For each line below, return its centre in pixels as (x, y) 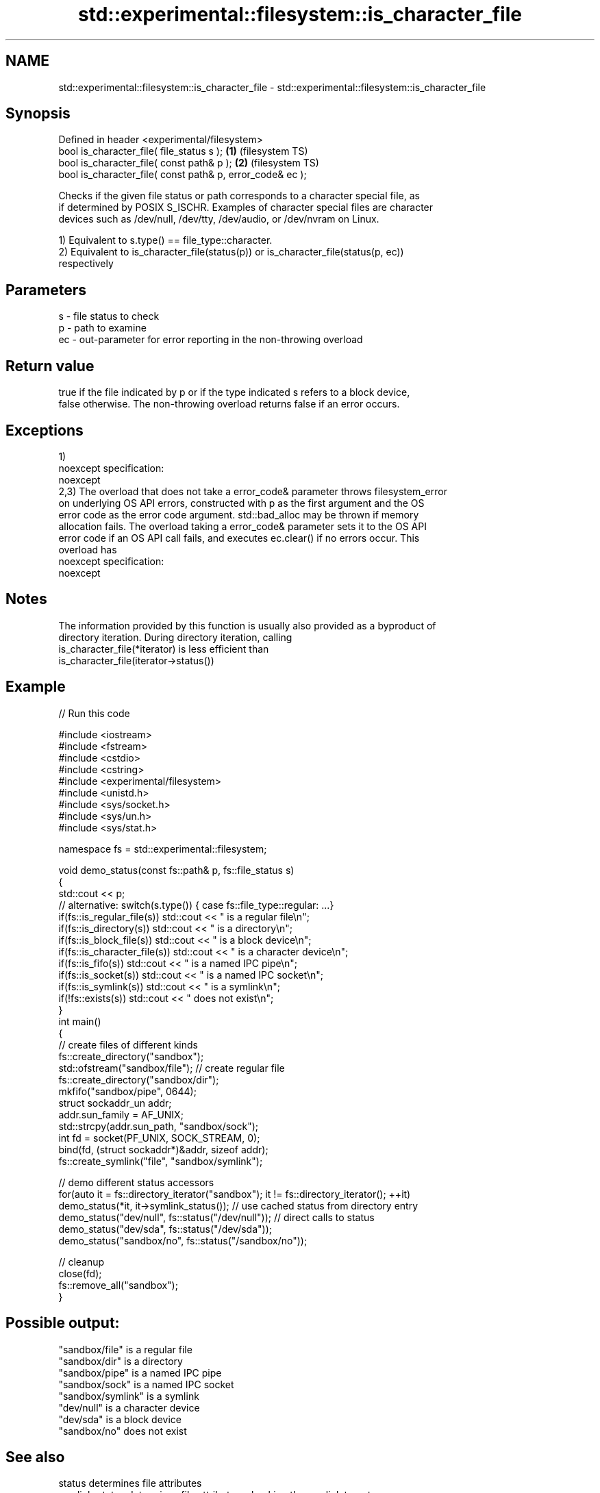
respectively (86, 264)
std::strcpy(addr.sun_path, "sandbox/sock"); (159, 1126)
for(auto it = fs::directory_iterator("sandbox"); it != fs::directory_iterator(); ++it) (235, 1194)
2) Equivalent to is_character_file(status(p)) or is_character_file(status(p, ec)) (231, 252)
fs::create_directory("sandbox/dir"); (139, 1079)
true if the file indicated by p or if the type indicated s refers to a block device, (234, 392)
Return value (50, 366)
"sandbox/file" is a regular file (125, 1349)
